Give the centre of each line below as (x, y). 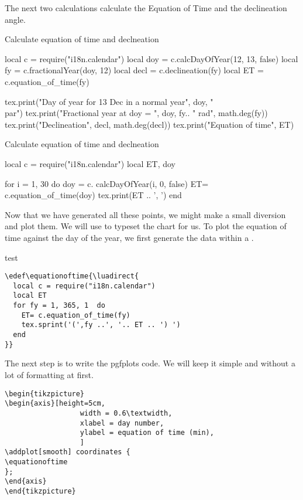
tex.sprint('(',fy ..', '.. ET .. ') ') (101, 325)
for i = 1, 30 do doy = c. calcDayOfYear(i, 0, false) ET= (107, 183)
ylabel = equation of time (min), (147, 433)
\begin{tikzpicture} (45, 394)
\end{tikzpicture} (40, 492)
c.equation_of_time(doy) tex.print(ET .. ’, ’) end (93, 195)
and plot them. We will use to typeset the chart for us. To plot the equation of (146, 226)
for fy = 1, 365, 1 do (59, 306)
